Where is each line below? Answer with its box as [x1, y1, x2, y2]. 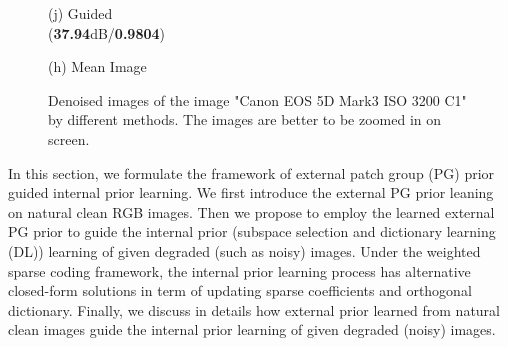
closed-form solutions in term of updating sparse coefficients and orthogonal [8, 280, 472, 301]
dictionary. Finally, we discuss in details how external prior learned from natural [8, 299, 500, 320]
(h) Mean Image [48, 56, 147, 77]
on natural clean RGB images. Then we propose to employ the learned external [8, 201, 495, 222]
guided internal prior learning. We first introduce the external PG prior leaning [8, 182, 494, 203]
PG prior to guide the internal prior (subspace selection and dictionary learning [8, 221, 496, 242]
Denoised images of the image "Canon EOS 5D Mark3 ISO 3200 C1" [48, 89, 467, 110]
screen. [48, 128, 90, 149]
